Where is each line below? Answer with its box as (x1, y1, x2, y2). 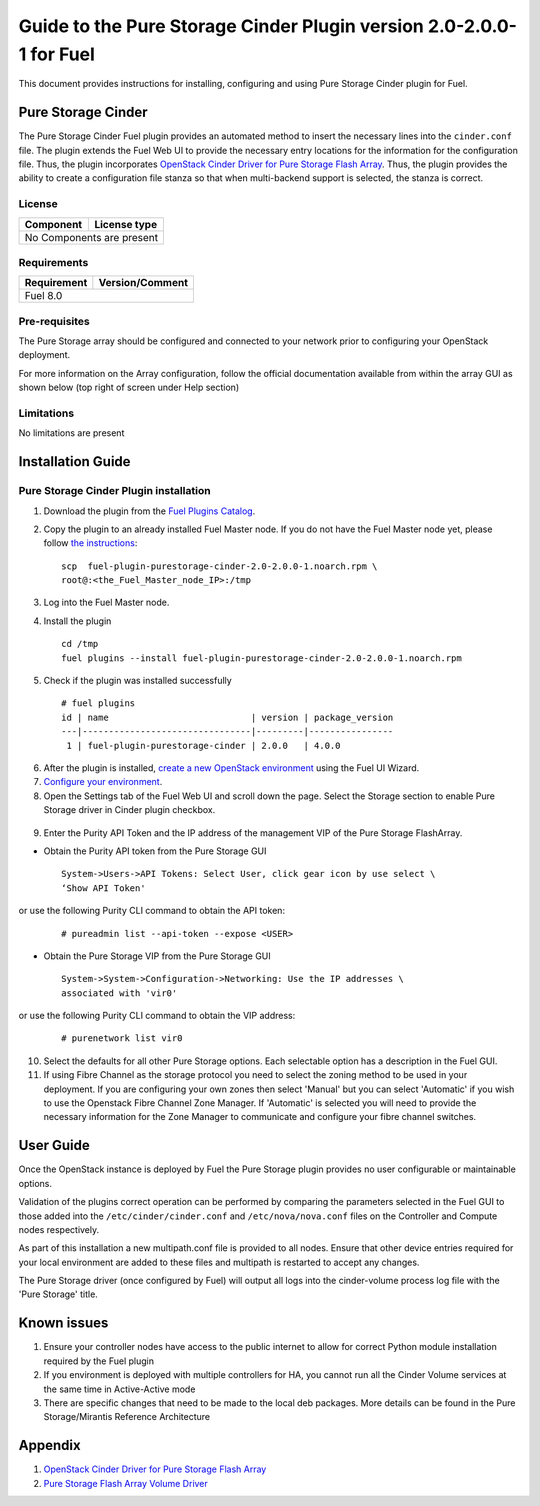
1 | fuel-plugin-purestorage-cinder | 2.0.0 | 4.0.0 (66, 740, 341, 751)
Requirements (18, 255, 89, 269)
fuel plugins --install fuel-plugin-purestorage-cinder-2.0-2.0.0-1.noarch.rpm (61, 652, 462, 664)
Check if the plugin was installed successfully (43, 675, 232, 687)
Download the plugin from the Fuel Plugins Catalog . (43, 505, 256, 517)
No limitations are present (18, 427, 125, 439)
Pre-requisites (18, 314, 90, 328)
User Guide (18, 1137, 90, 1154)
